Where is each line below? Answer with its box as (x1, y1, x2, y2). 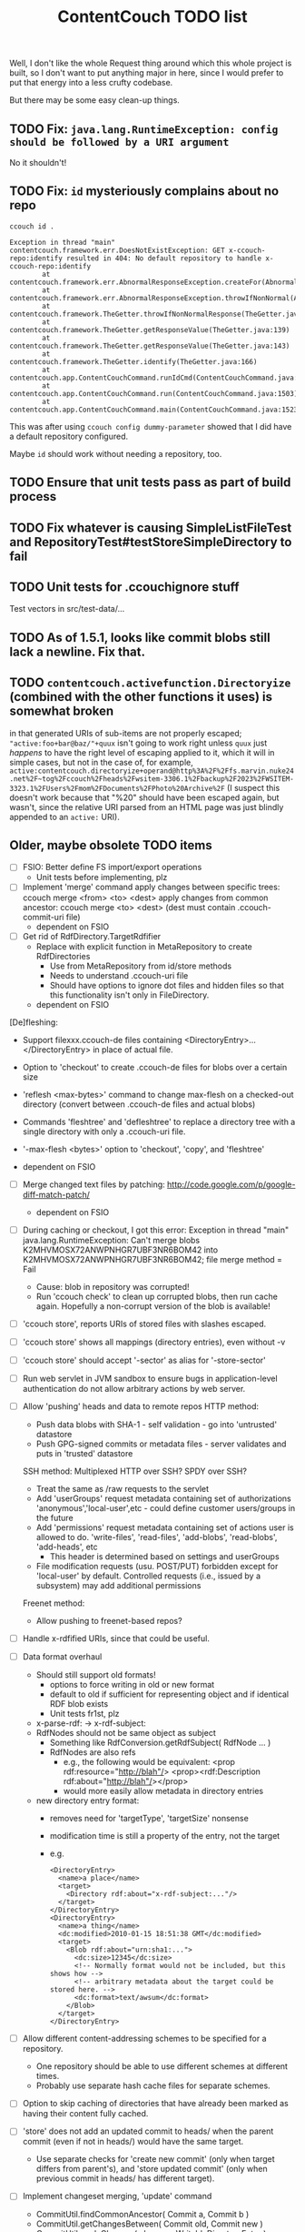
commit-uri (22, 911, 64, 922)
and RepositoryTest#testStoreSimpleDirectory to (9, 534, 292, 550)
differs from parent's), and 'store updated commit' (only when (35, 2164, 268, 2175)
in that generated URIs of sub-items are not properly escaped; (9, 727, 242, 738)
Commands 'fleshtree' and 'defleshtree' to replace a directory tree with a (22, 1116, 296, 1127)
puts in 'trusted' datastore (35, 1448, 133, 1459)
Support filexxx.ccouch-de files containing (22, 1034, 182, 1045)
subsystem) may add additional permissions (35, 1580, 202, 1591)
